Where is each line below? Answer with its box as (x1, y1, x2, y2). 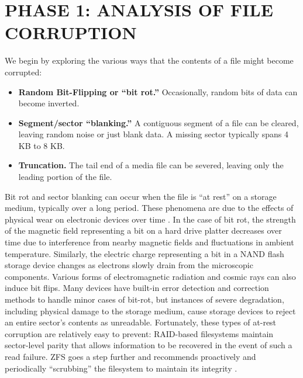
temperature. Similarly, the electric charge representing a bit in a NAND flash (5, 247, 284, 259)
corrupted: (5, 65, 42, 78)
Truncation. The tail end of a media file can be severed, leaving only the (18, 159, 284, 171)
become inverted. (18, 97, 80, 109)
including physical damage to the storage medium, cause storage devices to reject (5, 304, 296, 317)
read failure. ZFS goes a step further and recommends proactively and (5, 350, 256, 362)
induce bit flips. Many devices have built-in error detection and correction (5, 282, 269, 294)
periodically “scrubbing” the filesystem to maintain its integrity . (5, 362, 237, 374)
